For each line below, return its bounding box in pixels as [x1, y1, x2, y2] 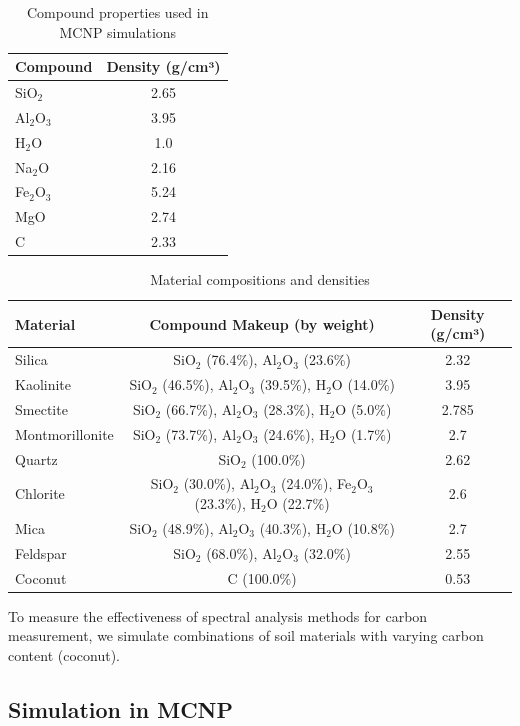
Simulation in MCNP [8, 693, 233, 724]
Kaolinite [15, 374, 72, 395]
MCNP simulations [59, 21, 177, 42]
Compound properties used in [27, 2, 209, 22]
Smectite [15, 398, 68, 419]
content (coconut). [8, 644, 120, 665]
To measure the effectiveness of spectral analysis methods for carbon [8, 605, 428, 626]
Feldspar [15, 542, 67, 563]
